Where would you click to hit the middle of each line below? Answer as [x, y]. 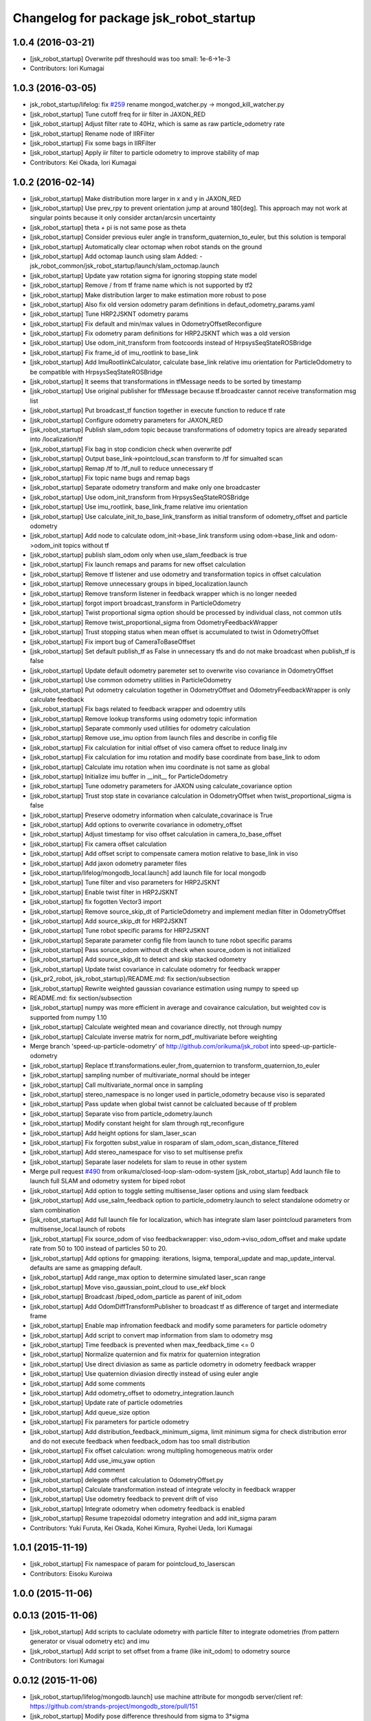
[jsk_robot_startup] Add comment [77, 1470]
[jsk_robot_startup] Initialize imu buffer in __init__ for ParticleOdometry [129, 777]
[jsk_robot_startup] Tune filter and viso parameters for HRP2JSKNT [125, 883]
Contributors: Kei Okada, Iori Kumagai [83, 162]
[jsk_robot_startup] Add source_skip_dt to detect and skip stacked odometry [138, 960]
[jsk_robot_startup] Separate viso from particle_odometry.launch [121, 1113]
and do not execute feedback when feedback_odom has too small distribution [140, 1441]
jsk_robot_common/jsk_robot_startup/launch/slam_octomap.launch [125, 266]
